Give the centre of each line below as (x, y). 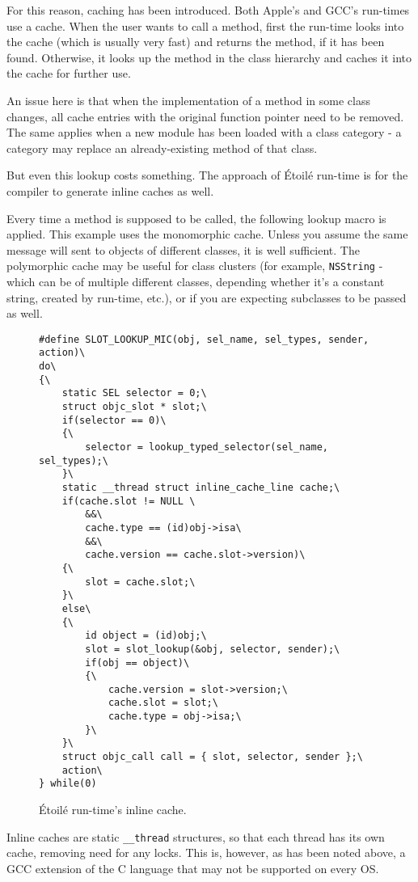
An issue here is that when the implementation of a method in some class (189, 100)
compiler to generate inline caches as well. (110, 190)
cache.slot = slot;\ (163, 703)
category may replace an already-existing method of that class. (162, 148)
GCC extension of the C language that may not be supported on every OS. (193, 868)
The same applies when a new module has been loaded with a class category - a (204, 132)
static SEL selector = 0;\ (134, 393)
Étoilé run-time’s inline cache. (113, 810)
